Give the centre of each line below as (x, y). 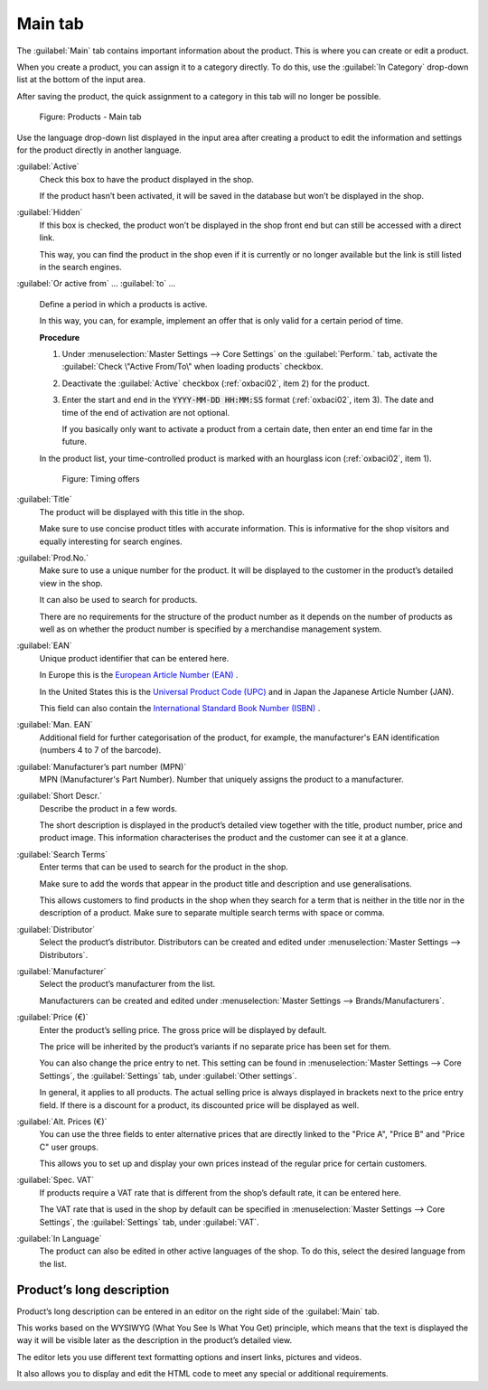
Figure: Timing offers (101, 479)
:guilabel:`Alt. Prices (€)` (62, 1122)
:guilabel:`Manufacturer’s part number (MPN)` (102, 766)
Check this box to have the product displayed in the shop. (147, 179)
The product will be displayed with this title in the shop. (142, 512)
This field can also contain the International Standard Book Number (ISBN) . (180, 708)
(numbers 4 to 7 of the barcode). (100, 750)
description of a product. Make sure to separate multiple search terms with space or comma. (212, 913)
